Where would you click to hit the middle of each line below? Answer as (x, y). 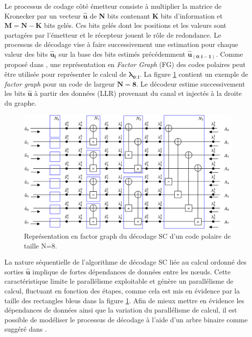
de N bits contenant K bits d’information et (156, 15)
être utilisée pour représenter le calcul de (66, 74)
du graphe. (21, 102)
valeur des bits (26, 54)
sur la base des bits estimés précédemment (122, 54)
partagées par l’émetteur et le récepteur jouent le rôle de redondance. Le (113, 34)
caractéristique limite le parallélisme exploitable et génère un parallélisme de (119, 281)
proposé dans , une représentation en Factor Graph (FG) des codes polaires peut (125, 64)
